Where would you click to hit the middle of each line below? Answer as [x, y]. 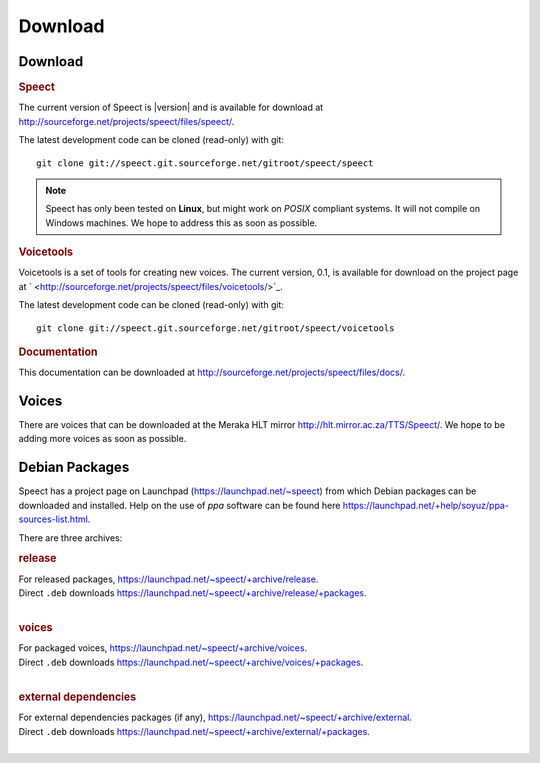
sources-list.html [53, 519]
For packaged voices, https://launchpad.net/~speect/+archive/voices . [163, 648]
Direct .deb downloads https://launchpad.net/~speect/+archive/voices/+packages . [191, 662]
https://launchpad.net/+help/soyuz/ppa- [426, 505]
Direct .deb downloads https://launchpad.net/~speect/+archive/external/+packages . [194, 731]
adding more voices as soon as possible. [102, 439]
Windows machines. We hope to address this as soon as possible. [181, 222]
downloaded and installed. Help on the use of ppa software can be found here [179, 505]
